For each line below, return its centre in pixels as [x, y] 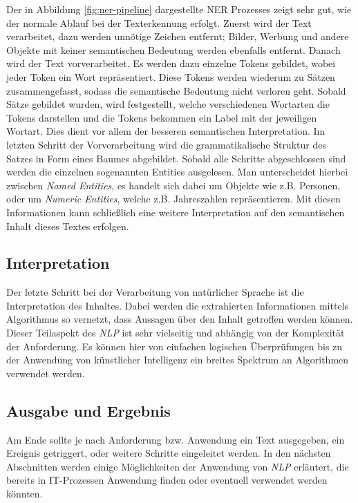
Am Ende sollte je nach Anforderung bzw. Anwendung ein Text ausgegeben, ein [176, 439]
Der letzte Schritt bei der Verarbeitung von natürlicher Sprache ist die [155, 292]
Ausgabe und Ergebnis [88, 410]
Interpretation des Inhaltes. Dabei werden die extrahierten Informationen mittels [177, 305]
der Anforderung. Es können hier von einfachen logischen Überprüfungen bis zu [175, 346]
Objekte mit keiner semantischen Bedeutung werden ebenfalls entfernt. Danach [173, 49]
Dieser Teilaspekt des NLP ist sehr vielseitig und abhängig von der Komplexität [176, 333]
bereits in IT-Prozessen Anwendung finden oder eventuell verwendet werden [167, 480]
